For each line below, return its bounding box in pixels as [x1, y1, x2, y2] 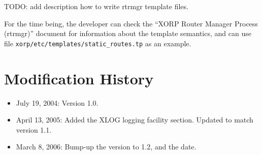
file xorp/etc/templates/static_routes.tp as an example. [4, 38, 191, 48]
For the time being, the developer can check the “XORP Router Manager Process [4, 18, 258, 28]
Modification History [4, 68, 154, 88]
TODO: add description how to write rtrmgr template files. [4, 1, 188, 11]
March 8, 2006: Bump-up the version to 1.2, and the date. [16, 141, 196, 152]
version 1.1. [16, 124, 52, 135]
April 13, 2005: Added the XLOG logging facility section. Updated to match [16, 114, 253, 125]
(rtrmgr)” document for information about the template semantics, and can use [4, 28, 251, 39]
